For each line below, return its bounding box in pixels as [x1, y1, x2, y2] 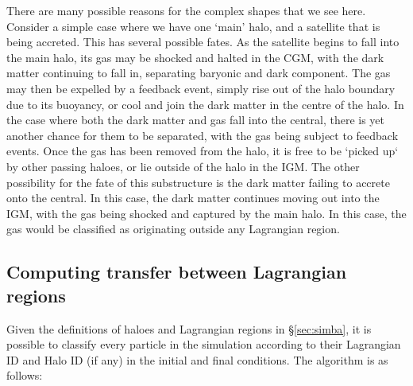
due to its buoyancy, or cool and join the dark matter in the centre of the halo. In [6, 96, 404, 112]
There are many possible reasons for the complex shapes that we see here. [6, 2, 366, 18]
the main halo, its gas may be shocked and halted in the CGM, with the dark [6, 49, 384, 65]
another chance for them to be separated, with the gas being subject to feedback [6, 127, 399, 143]
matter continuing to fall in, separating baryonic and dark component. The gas [6, 64, 391, 81]
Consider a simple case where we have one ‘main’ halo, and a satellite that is [6, 18, 380, 34]
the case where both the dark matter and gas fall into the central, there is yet [6, 111, 384, 128]
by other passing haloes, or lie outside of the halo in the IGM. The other [6, 158, 360, 174]
